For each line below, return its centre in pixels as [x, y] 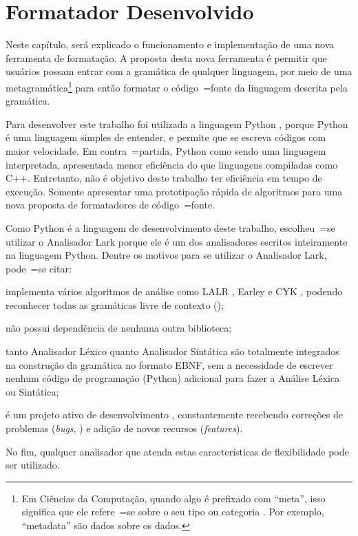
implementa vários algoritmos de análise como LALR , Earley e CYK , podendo [174, 291]
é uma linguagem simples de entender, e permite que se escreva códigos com [166, 137]
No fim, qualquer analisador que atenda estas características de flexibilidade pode [177, 451]
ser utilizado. [33, 465]
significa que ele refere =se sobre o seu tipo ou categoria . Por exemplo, [173, 512]
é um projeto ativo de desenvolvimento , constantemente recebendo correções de [174, 415]
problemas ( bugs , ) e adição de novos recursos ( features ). [124, 428]
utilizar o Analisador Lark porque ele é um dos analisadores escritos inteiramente [177, 241]
